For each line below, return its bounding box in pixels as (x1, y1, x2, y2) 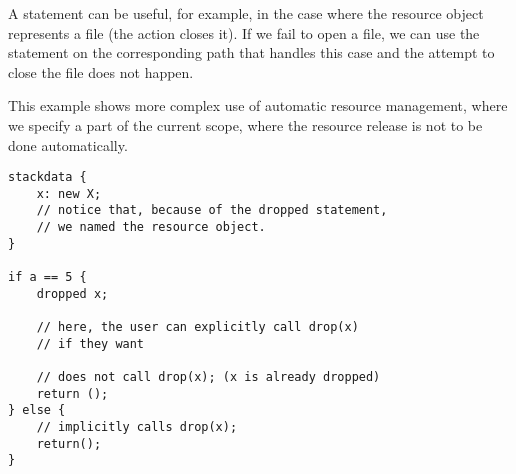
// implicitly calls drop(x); (36, 420, 238, 434)
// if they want (36, 336, 145, 351)
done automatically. (8, 134, 128, 155)
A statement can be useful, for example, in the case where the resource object (8, 3, 484, 23)
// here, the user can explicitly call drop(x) (36, 320, 359, 335)
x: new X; (36, 186, 102, 201)
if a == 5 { (8, 270, 87, 285)
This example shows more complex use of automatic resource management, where (8, 95, 508, 116)
